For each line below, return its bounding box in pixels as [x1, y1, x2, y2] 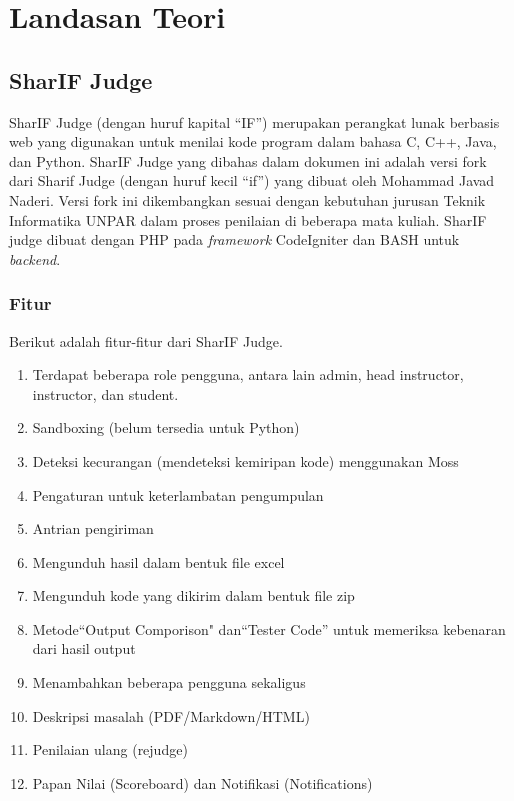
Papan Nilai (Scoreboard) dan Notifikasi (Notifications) [32, 772, 373, 793]
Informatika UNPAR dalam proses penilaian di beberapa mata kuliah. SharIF [9, 209, 487, 230]
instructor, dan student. [32, 383, 179, 404]
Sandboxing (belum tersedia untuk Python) [32, 417, 300, 438]
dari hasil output [32, 638, 136, 659]
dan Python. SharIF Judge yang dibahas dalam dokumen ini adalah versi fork [9, 150, 487, 171]
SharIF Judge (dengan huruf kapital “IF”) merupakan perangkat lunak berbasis [9, 111, 500, 132]
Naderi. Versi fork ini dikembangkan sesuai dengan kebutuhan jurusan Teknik [9, 189, 486, 210]
